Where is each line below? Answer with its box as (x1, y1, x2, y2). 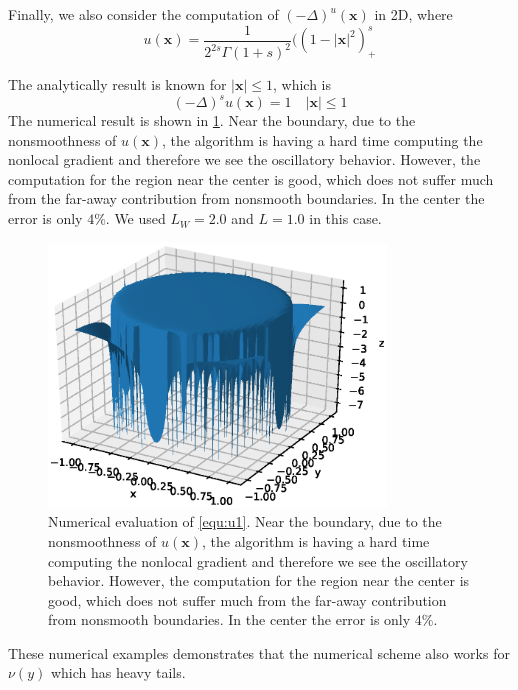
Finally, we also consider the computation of (8, 4, 279, 24)
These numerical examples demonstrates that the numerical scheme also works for (8, 642, 510, 663)
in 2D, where (374, 4, 453, 24)
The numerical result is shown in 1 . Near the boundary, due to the (8, 110, 416, 131)
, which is (273, 74, 332, 94)
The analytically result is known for (8, 74, 227, 94)
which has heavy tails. (50, 662, 186, 683)
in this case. (309, 208, 382, 229)
